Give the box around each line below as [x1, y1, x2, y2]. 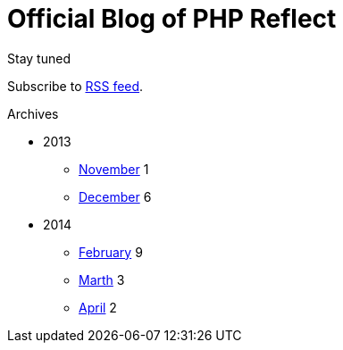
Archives [7, 105, 59, 121]
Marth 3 [79, 271, 125, 287]
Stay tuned [7, 50, 71, 66]
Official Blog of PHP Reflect [7, 4, 337, 34]
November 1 [79, 161, 149, 177]
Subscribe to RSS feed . [7, 78, 144, 94]
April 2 [79, 299, 117, 315]
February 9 [79, 244, 143, 260]
